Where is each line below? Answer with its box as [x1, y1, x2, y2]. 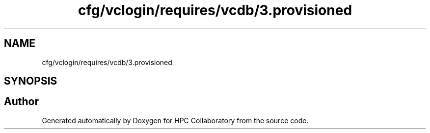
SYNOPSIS [4, 75, 57, 88]
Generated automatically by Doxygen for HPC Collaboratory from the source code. [42, 116, 309, 125]
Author [4, 95, 39, 108]
